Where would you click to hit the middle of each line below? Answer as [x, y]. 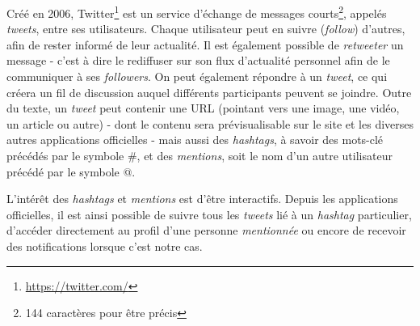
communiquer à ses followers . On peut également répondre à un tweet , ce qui [197, 76]
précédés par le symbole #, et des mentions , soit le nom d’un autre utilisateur [199, 155]
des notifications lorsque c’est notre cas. [105, 246]
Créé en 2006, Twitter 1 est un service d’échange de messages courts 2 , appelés [197, 12]
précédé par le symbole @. [71, 171]
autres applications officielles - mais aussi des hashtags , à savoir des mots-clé [195, 140]
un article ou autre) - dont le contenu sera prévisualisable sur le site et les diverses [210, 123]
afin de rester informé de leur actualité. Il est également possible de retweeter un [205, 44]
